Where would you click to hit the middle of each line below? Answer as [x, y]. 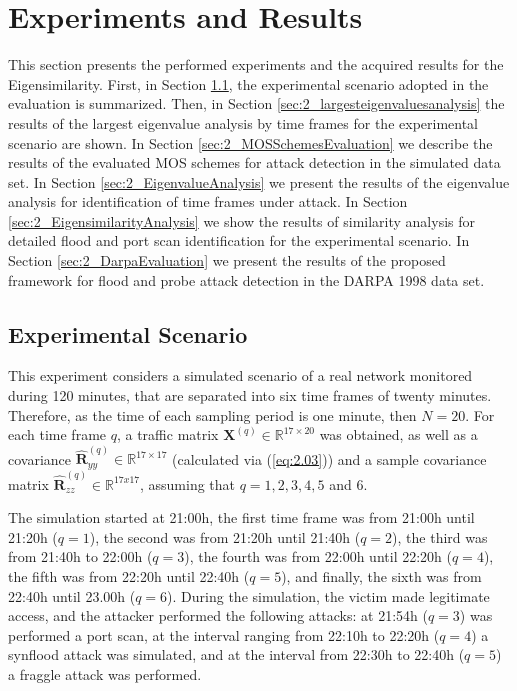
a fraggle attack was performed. [105, 673]
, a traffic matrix [167, 434]
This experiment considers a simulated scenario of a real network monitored [240, 375]
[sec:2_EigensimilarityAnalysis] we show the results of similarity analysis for [242, 220]
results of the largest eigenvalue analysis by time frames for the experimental [243, 122]
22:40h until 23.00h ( [72, 595]
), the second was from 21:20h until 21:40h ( [225, 536]
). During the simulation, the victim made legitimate [328, 595]
